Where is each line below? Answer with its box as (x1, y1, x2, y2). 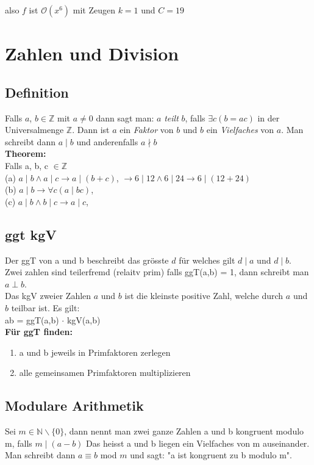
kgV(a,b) (66, 313, 101, 326)
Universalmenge (5, 123, 64, 136)
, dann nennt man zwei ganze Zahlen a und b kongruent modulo (64, 425, 304, 438)
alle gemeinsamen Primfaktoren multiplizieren (19, 366, 191, 379)
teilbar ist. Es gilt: (11, 301, 80, 314)
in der (257, 111, 280, 124)
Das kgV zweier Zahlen (5, 289, 91, 302)
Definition (5, 82, 69, 101)
